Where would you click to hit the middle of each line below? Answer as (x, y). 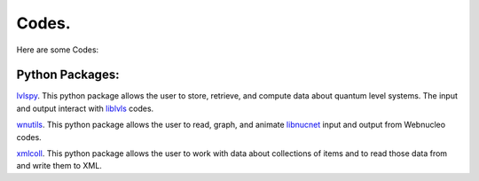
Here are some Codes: (58, 50)
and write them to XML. (59, 166)
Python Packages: (68, 75)
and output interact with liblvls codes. (85, 108)
